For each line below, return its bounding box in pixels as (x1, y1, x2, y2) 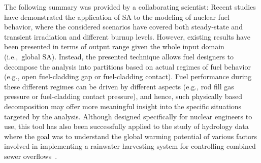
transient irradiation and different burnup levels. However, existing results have (4, 31, 250, 42)
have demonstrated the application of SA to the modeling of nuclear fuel (4, 11, 230, 22)
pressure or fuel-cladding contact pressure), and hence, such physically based (4, 91, 242, 102)
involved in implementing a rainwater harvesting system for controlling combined (4, 141, 256, 151)
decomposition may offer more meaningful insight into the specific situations (4, 101, 242, 111)
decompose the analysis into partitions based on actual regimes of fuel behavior (4, 61, 251, 72)
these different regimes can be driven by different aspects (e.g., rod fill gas (4, 81, 234, 91)
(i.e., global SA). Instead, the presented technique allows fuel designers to (4, 51, 234, 61)
